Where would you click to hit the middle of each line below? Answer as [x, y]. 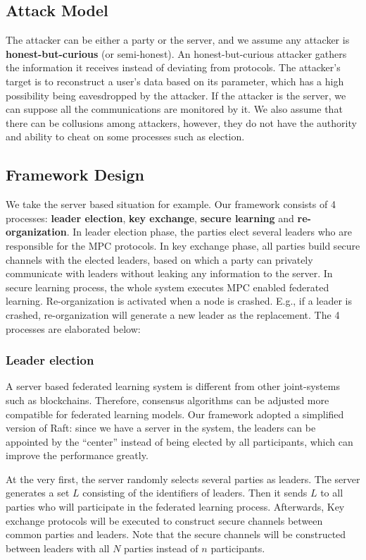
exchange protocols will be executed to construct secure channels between [164, 520]
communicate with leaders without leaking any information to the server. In [169, 273]
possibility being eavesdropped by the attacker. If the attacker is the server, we [176, 95]
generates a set [38, 493]
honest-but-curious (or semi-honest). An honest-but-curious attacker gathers [176, 53]
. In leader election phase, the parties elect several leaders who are [209, 232]
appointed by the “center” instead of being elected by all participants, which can [179, 441]
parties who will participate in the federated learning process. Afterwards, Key [175, 507]
